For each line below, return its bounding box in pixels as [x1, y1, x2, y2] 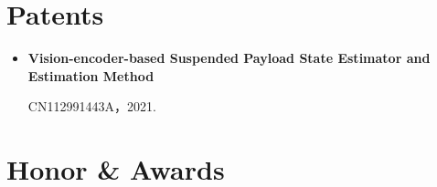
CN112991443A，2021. [27, 97, 156, 116]
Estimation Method [27, 66, 155, 85]
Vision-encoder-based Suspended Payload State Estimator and [27, 48, 431, 68]
